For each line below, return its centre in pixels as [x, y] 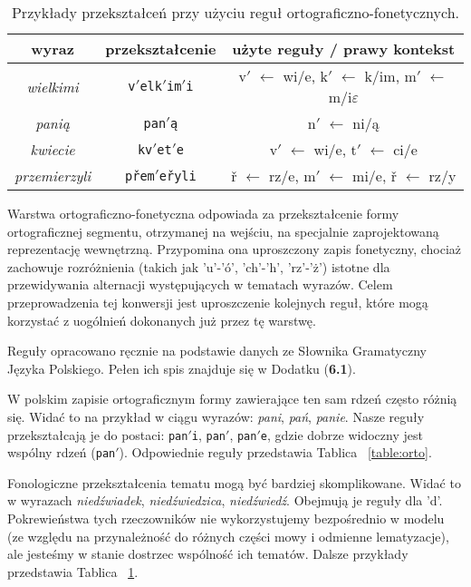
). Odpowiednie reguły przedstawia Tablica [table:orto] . [275, 452]
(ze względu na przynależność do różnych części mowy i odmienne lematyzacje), [228, 536]
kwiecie [53, 149]
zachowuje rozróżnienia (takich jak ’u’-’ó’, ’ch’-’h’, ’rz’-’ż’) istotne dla [199, 266]
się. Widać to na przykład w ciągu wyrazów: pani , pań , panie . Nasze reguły [216, 416]
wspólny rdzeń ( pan [62, 452]
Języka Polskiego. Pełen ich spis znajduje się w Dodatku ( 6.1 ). [182, 368]
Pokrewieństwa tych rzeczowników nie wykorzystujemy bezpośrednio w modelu [226, 519]
